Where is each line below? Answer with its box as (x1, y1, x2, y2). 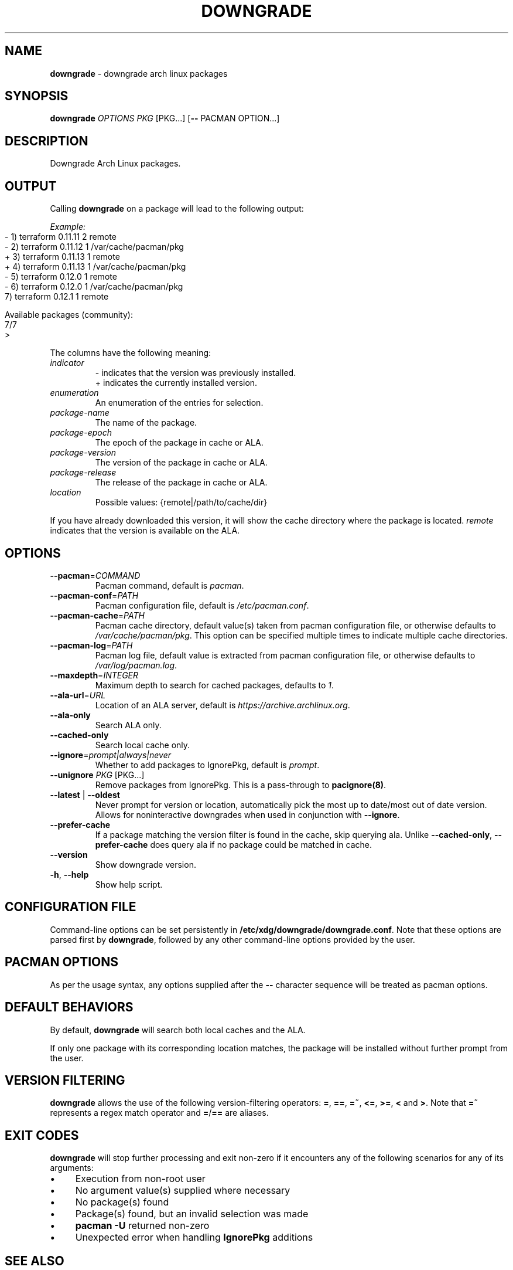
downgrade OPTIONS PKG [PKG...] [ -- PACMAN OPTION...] (50, 113, 280, 124)
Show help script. (95, 879, 163, 889)
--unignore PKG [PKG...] (50, 769, 145, 780)
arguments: (50, 1163, 94, 1173)
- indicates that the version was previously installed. (95, 368, 296, 378)
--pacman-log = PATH (50, 640, 133, 650)
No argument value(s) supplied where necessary (75, 1184, 290, 1197)
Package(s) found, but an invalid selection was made (75, 1208, 309, 1220)
